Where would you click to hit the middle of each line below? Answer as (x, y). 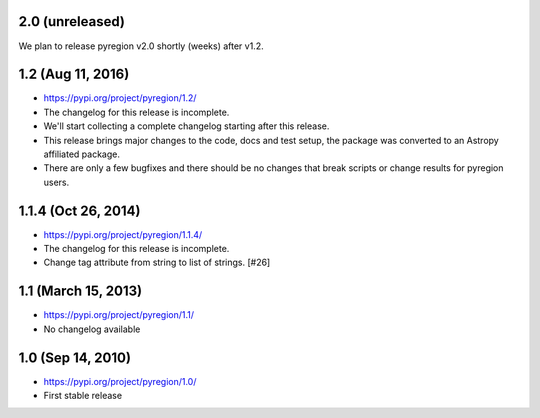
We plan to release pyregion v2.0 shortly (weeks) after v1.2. (141, 46)
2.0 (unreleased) (71, 21)
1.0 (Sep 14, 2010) (75, 357)
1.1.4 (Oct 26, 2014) (79, 210)
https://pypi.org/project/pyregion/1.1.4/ (123, 234)
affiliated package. (81, 154)
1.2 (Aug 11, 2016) (74, 74)
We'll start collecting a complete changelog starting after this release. (186, 126)
